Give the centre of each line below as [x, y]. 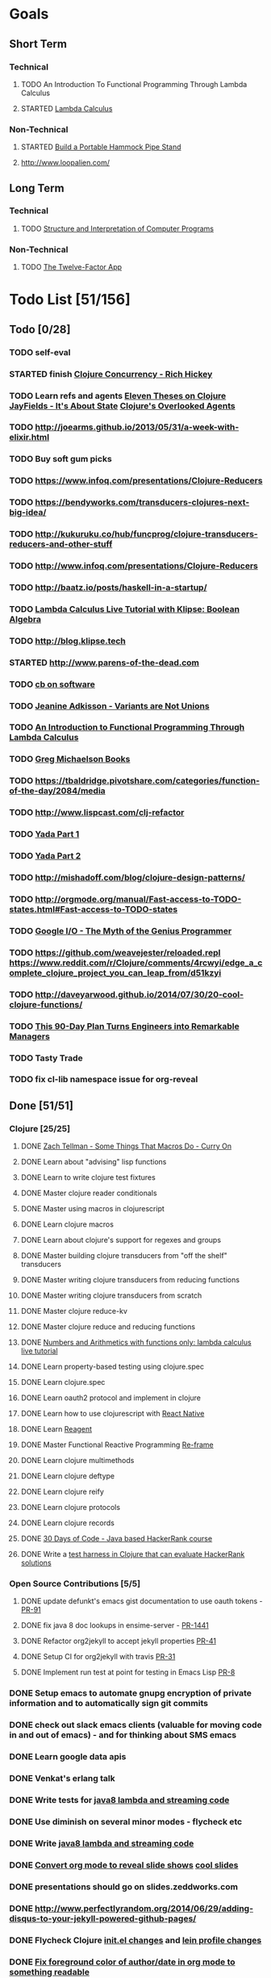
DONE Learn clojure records [68, 1523]
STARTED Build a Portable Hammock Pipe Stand [101, 147]
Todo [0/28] [40, 329]
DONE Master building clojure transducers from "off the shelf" [124, 1256]
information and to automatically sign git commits [109, 1704]
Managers [30, 1036]
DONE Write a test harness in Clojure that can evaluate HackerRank [133, 1554]
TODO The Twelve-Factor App [71, 267]
